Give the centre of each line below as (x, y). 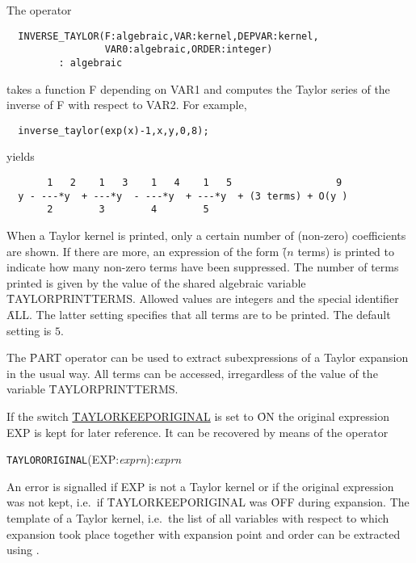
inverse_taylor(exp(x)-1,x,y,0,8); (113, 130)
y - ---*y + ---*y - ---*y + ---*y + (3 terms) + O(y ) (183, 196)
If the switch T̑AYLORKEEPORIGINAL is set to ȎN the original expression (198, 416)
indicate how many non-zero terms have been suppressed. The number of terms (203, 267)
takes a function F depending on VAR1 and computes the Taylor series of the (198, 88)
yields (21, 156)
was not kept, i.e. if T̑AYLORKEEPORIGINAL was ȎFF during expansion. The (208, 502)
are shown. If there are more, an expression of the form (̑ (147, 251)
